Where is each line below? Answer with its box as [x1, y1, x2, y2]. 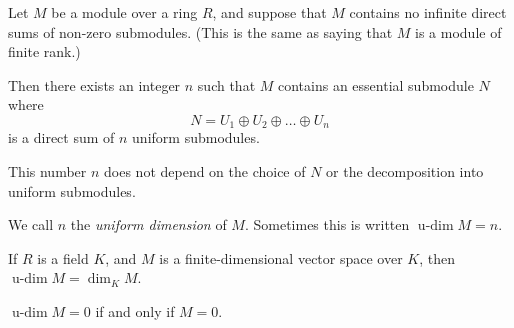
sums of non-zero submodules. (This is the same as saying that [8, 21, 393, 42]
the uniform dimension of [70, 214, 227, 235]
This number [8, 161, 87, 182]
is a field [37, 247, 89, 268]
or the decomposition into [326, 161, 484, 182]
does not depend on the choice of [104, 161, 306, 182]
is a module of [415, 21, 502, 42]
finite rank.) [8, 41, 81, 62]
